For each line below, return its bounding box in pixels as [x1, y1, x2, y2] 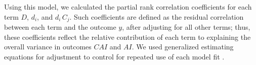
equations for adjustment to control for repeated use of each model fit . [4, 51, 225, 61]
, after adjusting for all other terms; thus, [122, 22, 250, 32]
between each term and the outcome [4, 22, 116, 32]
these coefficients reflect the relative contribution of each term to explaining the [4, 31, 251, 42]
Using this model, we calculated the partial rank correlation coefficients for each [4, 2, 252, 12]
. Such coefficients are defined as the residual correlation [69, 11, 244, 22]
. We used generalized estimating [132, 41, 234, 52]
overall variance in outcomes [4, 41, 92, 52]
